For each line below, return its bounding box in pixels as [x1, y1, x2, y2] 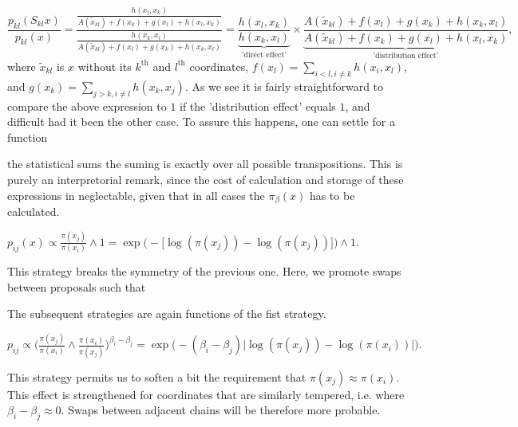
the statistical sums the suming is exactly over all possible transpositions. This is [7, 155, 403, 172]
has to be [309, 186, 355, 203]
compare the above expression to [7, 97, 167, 114]
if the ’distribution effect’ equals [180, 97, 336, 114]
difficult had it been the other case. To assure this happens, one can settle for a [7, 113, 395, 130]
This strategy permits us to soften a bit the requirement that [7, 368, 306, 385]
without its [77, 57, 132, 74]
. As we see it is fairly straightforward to [184, 77, 384, 94]
